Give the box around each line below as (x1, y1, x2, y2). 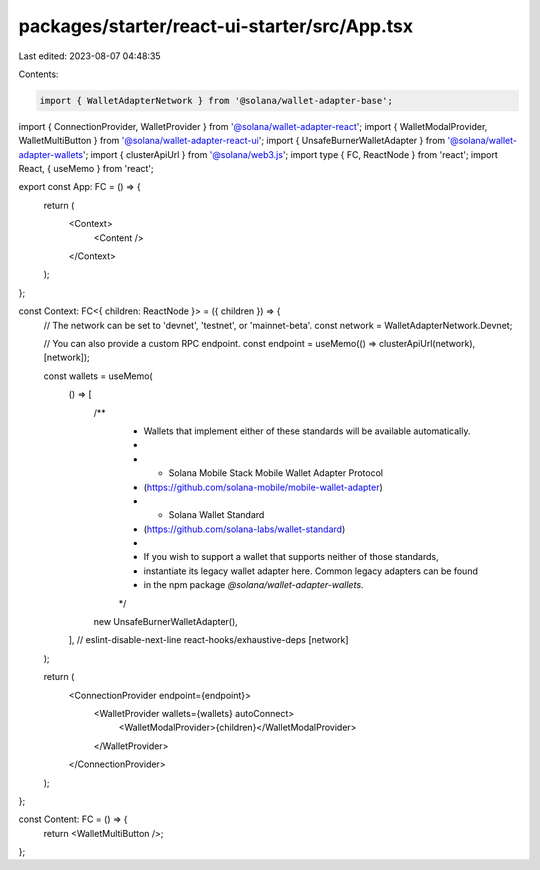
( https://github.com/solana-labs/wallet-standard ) (143, 523, 346, 535)
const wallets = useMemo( (43, 370, 154, 382)
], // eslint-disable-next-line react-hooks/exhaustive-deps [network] (68, 634, 349, 646)
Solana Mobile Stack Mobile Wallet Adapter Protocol (168, 467, 384, 479)
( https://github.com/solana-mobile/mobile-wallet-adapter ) (143, 481, 384, 493)
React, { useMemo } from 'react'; (18, 163, 154, 175)
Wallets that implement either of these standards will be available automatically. (143, 425, 471, 437)
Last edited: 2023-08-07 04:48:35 (18, 50, 161, 62)
